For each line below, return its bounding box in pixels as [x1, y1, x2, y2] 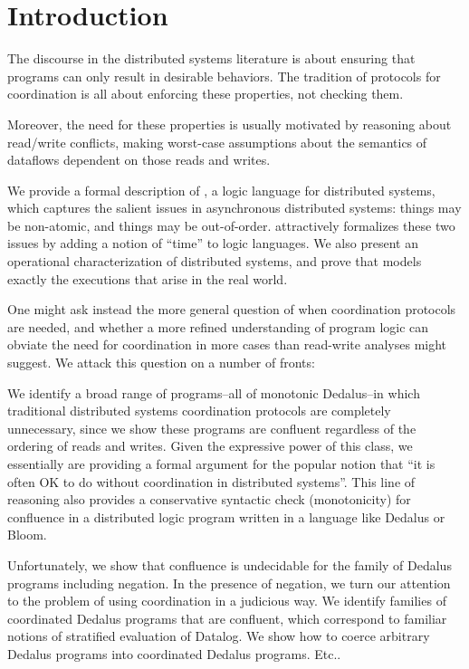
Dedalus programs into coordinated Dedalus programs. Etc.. [7, 644, 341, 663]
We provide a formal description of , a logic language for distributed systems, [7, 180, 435, 199]
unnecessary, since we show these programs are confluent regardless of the [7, 418, 416, 437]
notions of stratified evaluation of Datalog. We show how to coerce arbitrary [7, 626, 430, 645]
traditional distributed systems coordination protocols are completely [7, 401, 391, 420]
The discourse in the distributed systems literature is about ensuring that [7, 49, 416, 68]
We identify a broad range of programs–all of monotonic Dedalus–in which [7, 383, 420, 402]
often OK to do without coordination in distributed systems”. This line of [7, 472, 416, 491]
